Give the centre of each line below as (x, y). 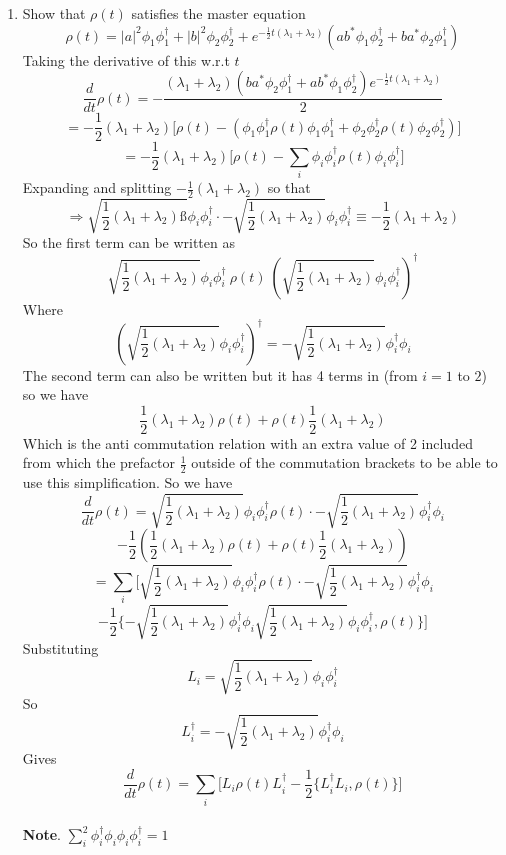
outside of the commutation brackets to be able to (344, 462)
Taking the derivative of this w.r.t (126, 59)
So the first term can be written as (128, 242)
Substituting (60, 647)
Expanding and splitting (97, 187)
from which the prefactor (98, 462)
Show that (54, 13)
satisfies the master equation (218, 13)
